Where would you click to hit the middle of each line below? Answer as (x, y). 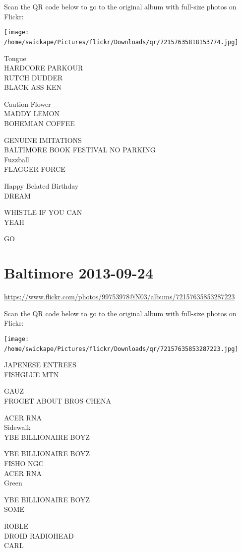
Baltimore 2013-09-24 (79, 273)
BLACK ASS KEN (33, 87)
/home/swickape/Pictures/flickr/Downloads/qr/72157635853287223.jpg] (121, 349)
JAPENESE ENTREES (40, 365)
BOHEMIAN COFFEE (39, 123)
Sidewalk (17, 427)
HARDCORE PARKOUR (44, 68)
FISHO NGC (24, 463)
